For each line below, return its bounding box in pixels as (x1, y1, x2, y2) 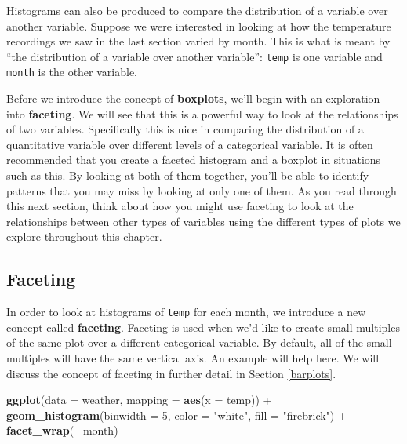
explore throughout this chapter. (6, 228, 162, 245)
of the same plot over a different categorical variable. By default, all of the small (6, 334, 392, 351)
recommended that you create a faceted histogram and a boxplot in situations (6, 151, 381, 168)
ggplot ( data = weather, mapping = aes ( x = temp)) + (6, 391, 272, 408)
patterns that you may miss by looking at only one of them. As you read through (6, 182, 397, 198)
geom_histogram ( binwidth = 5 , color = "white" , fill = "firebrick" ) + (6, 406, 347, 423)
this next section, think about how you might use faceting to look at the (6, 198, 354, 214)
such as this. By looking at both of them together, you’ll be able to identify (6, 167, 369, 184)
